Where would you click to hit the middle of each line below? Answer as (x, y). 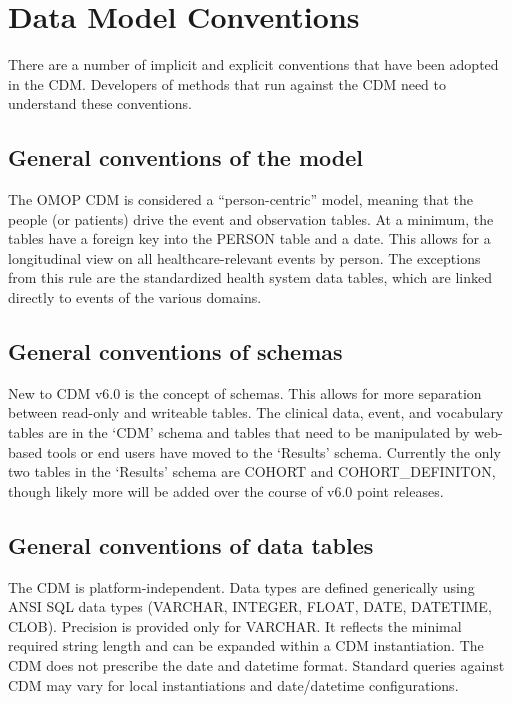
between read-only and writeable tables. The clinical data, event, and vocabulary (256, 412)
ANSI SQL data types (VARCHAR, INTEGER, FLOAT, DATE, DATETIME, (250, 606)
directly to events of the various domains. (135, 297)
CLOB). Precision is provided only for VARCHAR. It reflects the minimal (235, 625)
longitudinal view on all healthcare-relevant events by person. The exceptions (244, 257)
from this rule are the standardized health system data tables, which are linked (250, 277)
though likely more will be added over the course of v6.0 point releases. (226, 490)
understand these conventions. (100, 103)
